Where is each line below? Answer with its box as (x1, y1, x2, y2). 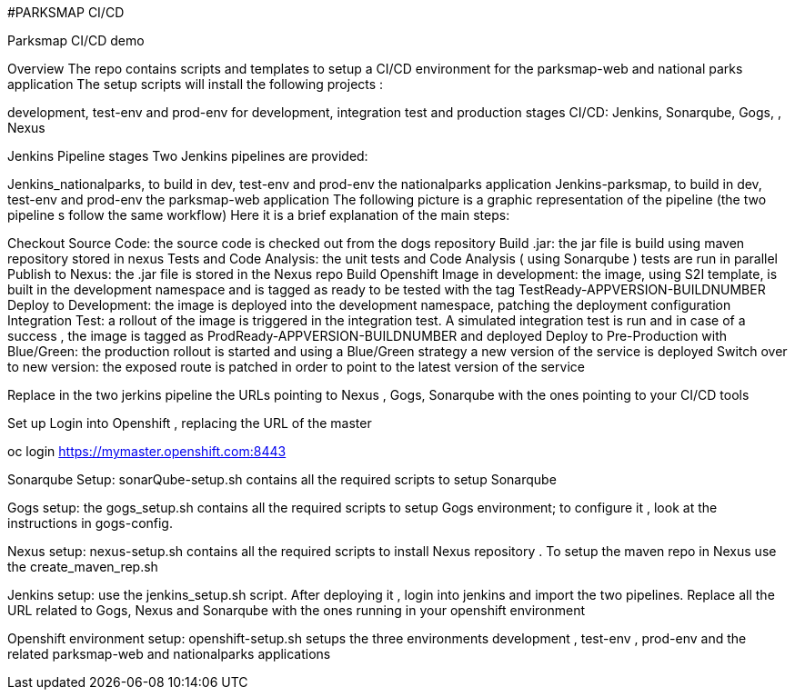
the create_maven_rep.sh (7, 559, 158, 574)
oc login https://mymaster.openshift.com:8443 (7, 443, 287, 459)
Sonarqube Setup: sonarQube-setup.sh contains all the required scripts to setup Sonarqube (7, 472, 557, 487)
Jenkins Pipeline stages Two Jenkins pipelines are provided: (7, 148, 368, 164)
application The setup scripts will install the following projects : (7, 76, 384, 92)
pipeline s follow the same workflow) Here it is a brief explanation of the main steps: (7, 207, 510, 223)
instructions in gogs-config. (7, 515, 173, 531)
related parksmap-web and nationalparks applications (7, 646, 331, 662)
